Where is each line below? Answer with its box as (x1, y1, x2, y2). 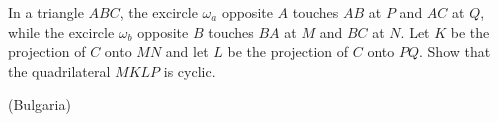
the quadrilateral (8, 60, 111, 81)
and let (165, 41, 209, 62)
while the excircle (8, 21, 115, 42)
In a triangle (8, 2, 84, 22)
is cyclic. (163, 60, 216, 81)
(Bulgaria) (8, 94, 71, 115)
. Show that (419, 41, 491, 62)
